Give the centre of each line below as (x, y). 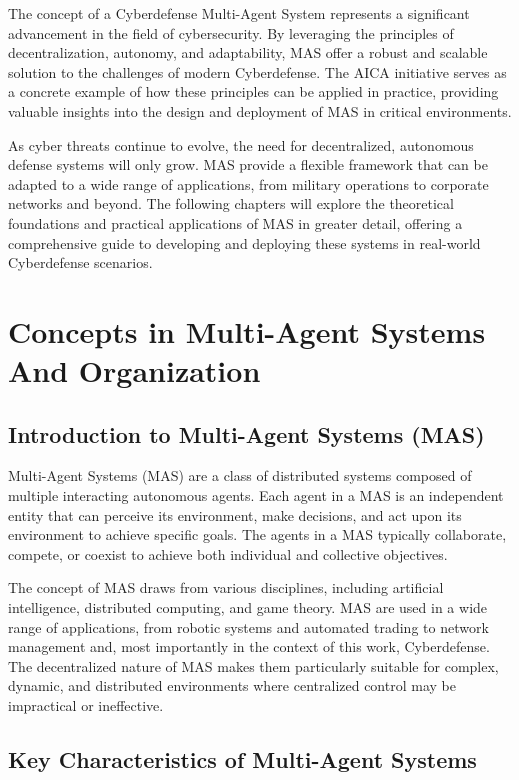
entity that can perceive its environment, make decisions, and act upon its (235, 514)
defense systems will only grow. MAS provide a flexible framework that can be (248, 164)
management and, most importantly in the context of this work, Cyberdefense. (249, 646)
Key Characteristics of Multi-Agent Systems (242, 759)
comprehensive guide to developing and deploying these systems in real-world (244, 242)
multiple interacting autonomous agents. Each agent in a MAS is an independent (256, 495)
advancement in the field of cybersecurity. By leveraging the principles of (231, 32)
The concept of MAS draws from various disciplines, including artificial (226, 587)
